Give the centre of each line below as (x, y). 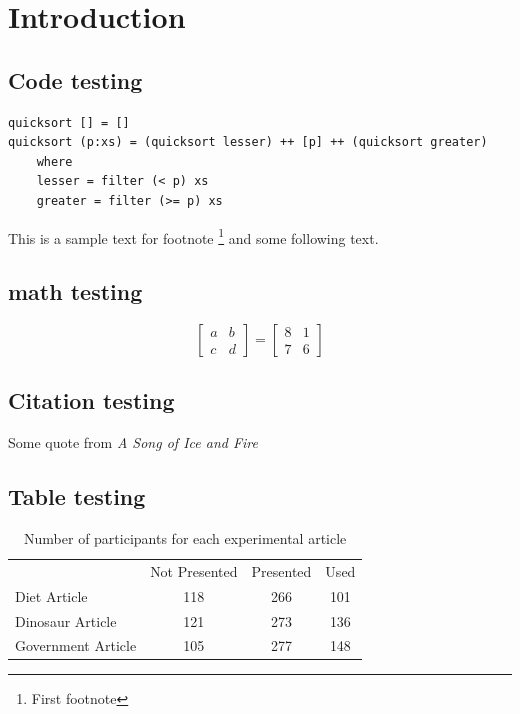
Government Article (76, 645)
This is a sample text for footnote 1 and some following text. (193, 236)
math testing (75, 291)
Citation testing (91, 400)
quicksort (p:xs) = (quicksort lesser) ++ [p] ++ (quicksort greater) (248, 142)
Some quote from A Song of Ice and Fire (133, 442)
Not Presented (194, 570)
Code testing (75, 79)
